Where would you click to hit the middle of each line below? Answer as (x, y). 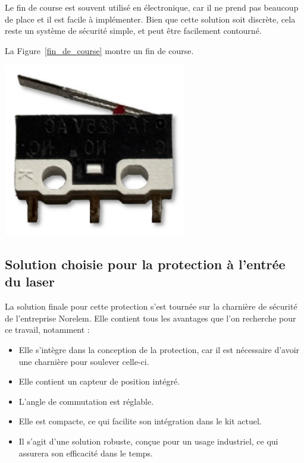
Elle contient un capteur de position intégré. (99, 381)
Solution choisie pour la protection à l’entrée (145, 264)
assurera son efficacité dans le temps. (86, 453)
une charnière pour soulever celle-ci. (84, 361)
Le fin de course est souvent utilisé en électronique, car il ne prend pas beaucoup (152, 7)
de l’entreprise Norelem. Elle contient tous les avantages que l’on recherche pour (151, 318)
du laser (30, 281)
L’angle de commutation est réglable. (86, 401)
